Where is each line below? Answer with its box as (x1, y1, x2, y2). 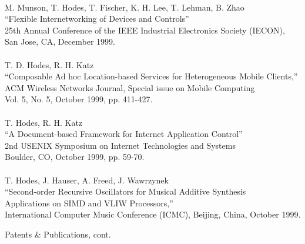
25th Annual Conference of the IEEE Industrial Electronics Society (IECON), (5, 24, 285, 36)
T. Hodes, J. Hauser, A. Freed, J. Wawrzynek (5, 173, 169, 186)
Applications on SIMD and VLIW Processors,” (5, 196, 173, 209)
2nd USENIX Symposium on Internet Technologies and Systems (5, 139, 236, 151)
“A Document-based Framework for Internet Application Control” (5, 128, 243, 140)
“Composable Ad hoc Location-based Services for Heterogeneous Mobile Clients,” (5, 70, 298, 82)
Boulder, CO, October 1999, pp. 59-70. (5, 151, 145, 163)
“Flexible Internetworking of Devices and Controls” (5, 12, 189, 25)
